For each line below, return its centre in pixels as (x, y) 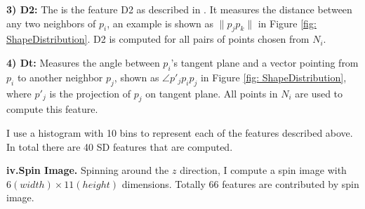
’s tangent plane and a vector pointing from (265, 62)
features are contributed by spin (291, 183)
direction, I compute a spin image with (263, 170)
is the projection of (90, 93)
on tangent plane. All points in (212, 93)
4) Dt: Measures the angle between (83, 62)
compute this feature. (52, 109)
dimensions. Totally (164, 183)
